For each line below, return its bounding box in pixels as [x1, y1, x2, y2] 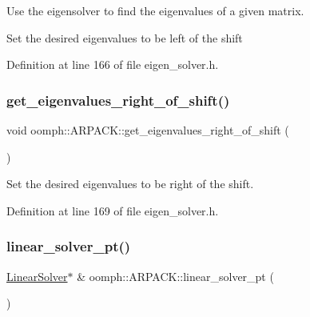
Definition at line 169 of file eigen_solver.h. [6, 202, 219, 219]
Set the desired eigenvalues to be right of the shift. [6, 175, 254, 192]
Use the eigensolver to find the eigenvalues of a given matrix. [6, 2, 304, 18]
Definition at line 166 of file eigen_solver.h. [6, 56, 219, 73]
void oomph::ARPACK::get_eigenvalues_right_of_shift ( [6, 122, 289, 138]
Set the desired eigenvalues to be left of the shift [6, 29, 243, 46]
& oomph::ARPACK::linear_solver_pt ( [77, 267, 274, 284]
